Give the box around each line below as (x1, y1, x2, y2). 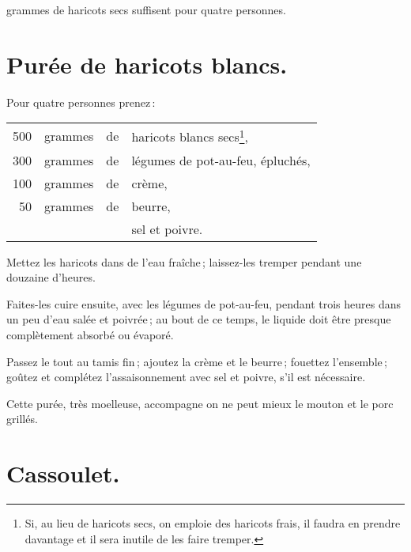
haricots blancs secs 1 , (131, 125, 248, 146)
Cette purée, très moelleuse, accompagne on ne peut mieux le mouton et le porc (6, 395, 394, 411)
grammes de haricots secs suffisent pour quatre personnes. (6, 2, 286, 17)
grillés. (6, 410, 38, 427)
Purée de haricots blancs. (6, 47, 288, 80)
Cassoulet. (6, 457, 120, 490)
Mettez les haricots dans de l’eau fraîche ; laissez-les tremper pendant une (6, 253, 362, 270)
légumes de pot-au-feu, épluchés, (131, 150, 311, 169)
